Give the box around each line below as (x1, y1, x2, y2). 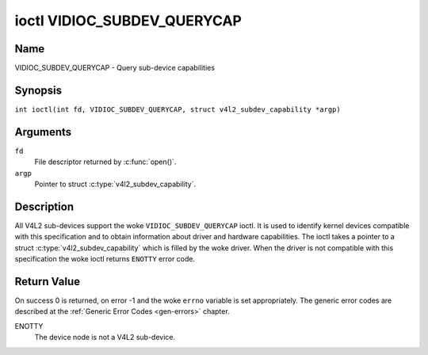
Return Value (14, 274, 81, 288)
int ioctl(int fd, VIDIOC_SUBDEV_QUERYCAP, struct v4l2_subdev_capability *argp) (14, 105, 341, 114)
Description (14, 200, 75, 213)
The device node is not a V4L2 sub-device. (34, 333, 176, 342)
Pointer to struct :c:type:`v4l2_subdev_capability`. (34, 179, 197, 189)
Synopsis (14, 83, 63, 97)
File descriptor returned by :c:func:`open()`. (34, 157, 177, 166)
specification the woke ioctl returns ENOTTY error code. (14, 254, 196, 264)
